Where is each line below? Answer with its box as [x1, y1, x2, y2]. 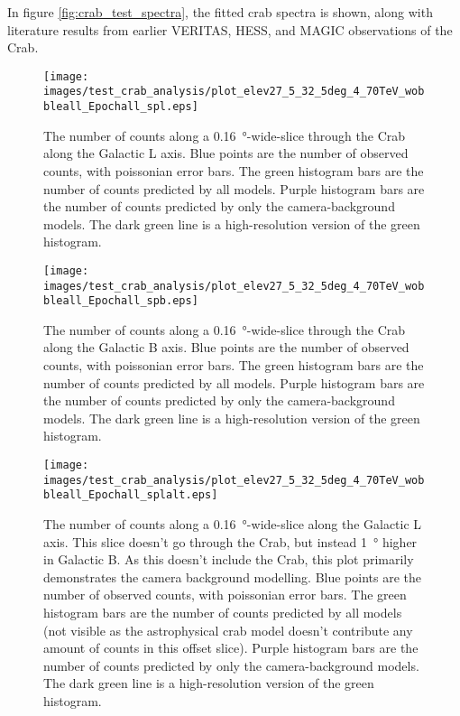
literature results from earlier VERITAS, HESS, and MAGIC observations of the [7, 20, 453, 39]
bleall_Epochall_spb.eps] [43, 294, 198, 308]
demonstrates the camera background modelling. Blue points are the [43, 567, 422, 586]
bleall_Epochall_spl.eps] [43, 100, 198, 114]
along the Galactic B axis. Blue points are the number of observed [43, 338, 409, 357]
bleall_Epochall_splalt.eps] [43, 488, 218, 502]
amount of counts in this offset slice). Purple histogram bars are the [43, 638, 419, 657]
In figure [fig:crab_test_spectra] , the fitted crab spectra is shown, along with [7, 3, 433, 21]
